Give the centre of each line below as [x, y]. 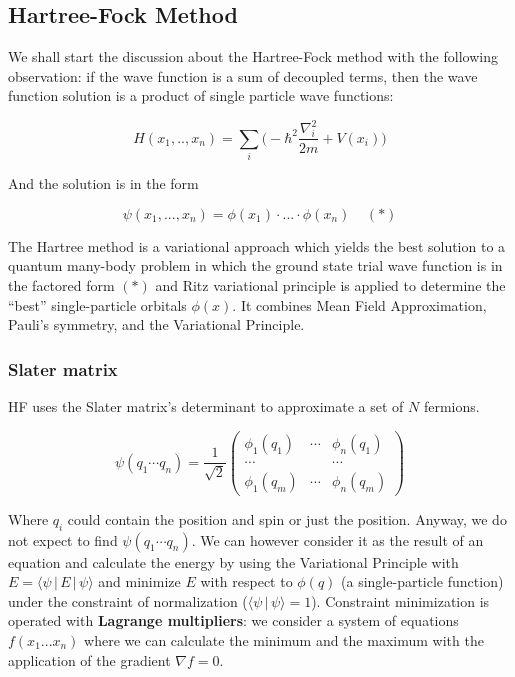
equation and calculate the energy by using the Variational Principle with [233, 561]
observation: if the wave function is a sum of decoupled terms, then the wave [243, 75]
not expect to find [63, 539]
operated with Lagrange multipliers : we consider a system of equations [233, 620]
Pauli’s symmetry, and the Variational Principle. [156, 324]
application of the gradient [89, 659]
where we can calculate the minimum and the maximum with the [284, 639]
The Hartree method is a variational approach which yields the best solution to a [257, 245]
